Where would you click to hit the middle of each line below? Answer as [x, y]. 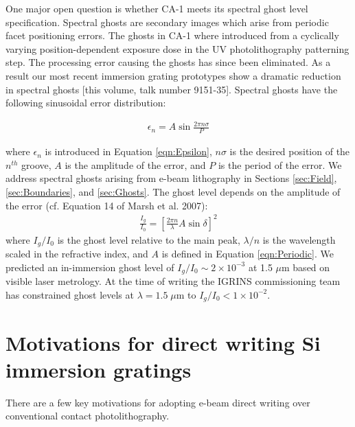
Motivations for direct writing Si [163, 342]
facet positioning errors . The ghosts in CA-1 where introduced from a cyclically [172, 35]
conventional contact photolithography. [88, 416]
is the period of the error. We [280, 164]
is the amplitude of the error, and [135, 164]
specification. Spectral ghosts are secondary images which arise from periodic [167, 22]
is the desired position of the [290, 151]
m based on [306, 267]
